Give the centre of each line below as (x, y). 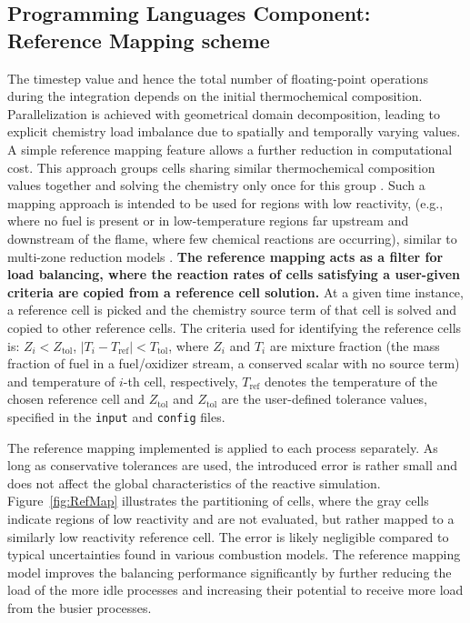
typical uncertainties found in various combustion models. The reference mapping (234, 554)
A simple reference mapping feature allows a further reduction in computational (230, 149)
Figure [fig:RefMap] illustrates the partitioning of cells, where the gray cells (218, 501)
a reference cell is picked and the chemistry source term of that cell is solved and (232, 310)
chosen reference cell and (76, 399)
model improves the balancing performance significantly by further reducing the (230, 572)
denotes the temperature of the (351, 381)
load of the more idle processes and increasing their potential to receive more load (235, 590)
